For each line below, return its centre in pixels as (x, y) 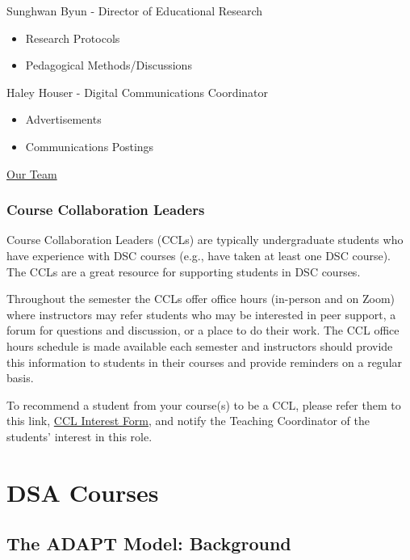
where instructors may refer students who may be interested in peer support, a (201, 314)
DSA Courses (83, 492)
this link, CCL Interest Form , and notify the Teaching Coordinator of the (188, 421)
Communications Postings (90, 146)
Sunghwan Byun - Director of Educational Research (135, 11)
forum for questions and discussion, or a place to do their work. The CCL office (203, 330)
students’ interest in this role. (79, 436)
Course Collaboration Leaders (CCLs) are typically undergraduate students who (205, 240)
